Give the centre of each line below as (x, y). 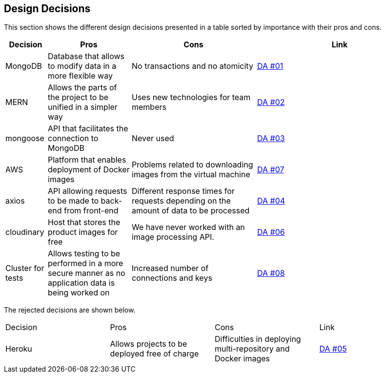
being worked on (79, 293)
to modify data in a (82, 66)
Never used (153, 138)
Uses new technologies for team (191, 97)
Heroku (19, 349)
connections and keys (172, 278)
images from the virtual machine (191, 175)
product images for (83, 232)
